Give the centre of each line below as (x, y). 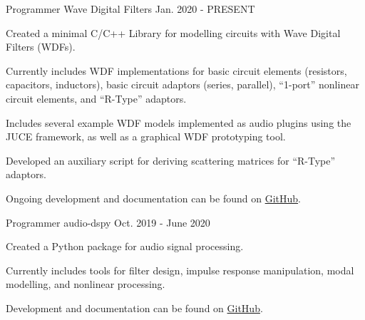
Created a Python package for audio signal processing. (125, 246)
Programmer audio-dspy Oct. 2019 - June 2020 (108, 222)
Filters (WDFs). (41, 47)
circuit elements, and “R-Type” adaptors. (96, 98)
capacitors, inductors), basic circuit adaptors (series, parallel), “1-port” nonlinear (182, 84)
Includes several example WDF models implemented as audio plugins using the (179, 122)
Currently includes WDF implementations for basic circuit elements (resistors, (176, 70)
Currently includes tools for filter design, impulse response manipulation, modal (180, 270)
